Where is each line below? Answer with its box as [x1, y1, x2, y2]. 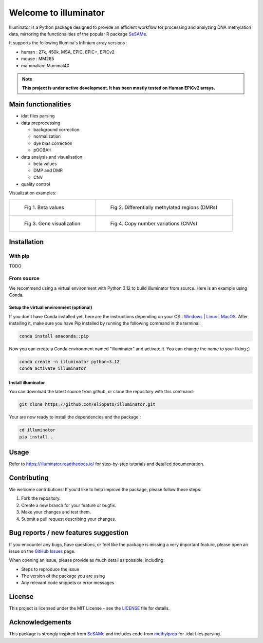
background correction [33, 127, 80, 132]
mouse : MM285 [21, 56, 55, 62]
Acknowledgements [9, 618, 72, 626]
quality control [21, 181, 51, 187]
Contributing [9, 473, 49, 482]
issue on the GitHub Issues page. [9, 548, 75, 554]
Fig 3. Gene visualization [24, 220, 81, 227]
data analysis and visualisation [21, 154, 83, 160]
